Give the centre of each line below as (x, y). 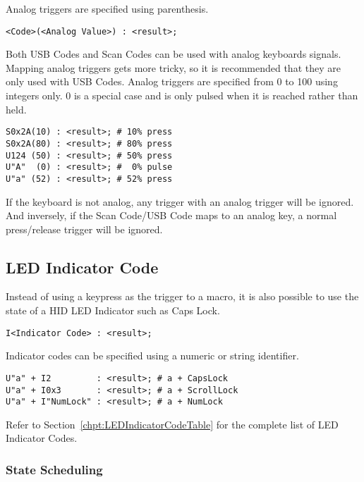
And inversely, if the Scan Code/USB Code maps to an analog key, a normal (171, 215)
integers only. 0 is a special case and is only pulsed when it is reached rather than (182, 95)
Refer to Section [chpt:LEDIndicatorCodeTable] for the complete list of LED (172, 424)
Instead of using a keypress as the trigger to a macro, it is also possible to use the (182, 296)
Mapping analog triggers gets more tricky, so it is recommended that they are (173, 67)
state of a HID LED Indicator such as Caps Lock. (113, 310)
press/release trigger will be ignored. (84, 229)
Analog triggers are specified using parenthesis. (107, 8)
